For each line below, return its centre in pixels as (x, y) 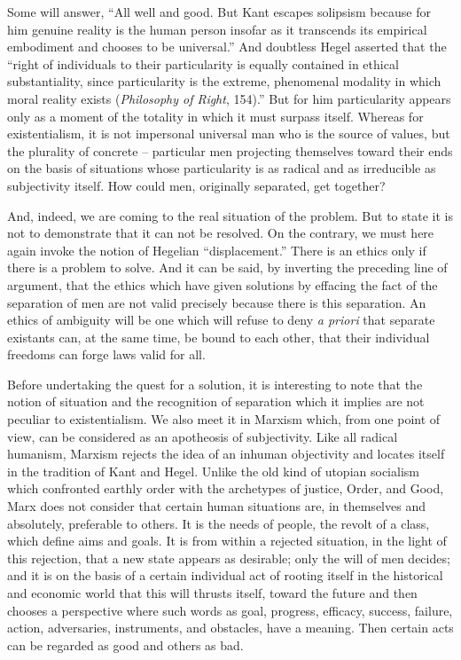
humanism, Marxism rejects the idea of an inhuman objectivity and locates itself (226, 454)
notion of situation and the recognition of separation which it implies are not (216, 401)
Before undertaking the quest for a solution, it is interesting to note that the (215, 384)
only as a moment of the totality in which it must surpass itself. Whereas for (215, 116)
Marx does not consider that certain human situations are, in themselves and (216, 506)
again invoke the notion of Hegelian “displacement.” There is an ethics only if (217, 250)
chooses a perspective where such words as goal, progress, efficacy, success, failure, (230, 610)
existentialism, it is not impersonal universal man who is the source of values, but (229, 134)
